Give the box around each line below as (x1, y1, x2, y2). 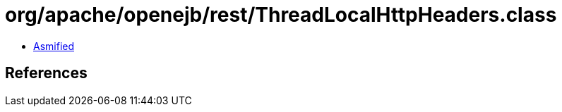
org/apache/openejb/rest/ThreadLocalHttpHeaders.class (5, 3, 557, 27)
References (5, 64, 88, 82)
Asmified (33, 39, 75, 52)
